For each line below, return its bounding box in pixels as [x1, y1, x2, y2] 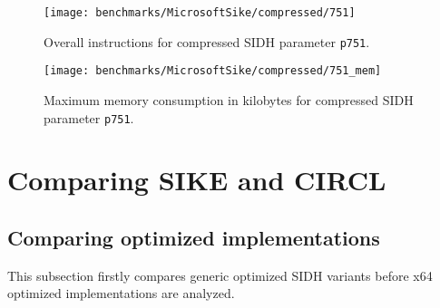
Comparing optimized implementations [7, 223, 380, 251]
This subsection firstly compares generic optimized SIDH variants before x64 [7, 265, 433, 284]
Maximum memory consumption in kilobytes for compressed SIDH [44, 90, 414, 109]
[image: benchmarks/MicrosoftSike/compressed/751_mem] [44, 64, 382, 78]
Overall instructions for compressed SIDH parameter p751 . [44, 32, 370, 51]
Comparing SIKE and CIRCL [7, 161, 386, 198]
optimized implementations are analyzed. [7, 284, 235, 303]
